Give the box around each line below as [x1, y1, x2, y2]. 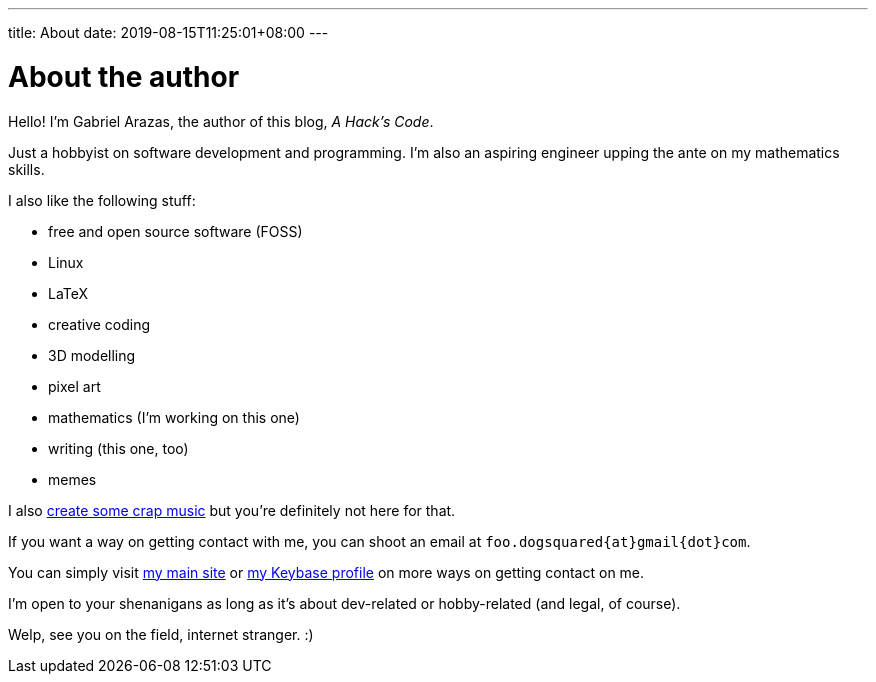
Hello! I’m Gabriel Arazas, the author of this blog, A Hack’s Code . [8, 112, 434, 130]
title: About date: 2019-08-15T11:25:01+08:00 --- [8, 24, 329, 41]
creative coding [48, 315, 151, 333]
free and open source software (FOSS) [48, 222, 303, 240]
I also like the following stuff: [8, 191, 196, 209]
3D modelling [48, 346, 136, 364]
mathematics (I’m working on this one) [48, 408, 300, 426]
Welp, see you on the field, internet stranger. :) [8, 625, 314, 643]
